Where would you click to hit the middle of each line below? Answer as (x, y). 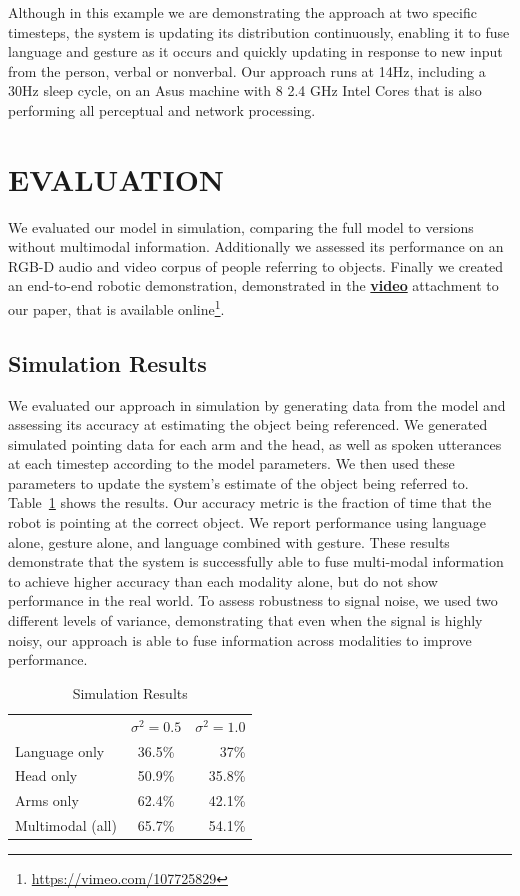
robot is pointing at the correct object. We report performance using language (247, 522)
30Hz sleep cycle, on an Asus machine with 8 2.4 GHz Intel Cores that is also (245, 90)
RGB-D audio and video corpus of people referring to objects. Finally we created (256, 265)
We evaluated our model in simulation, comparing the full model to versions (241, 226)
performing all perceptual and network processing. (162, 109)
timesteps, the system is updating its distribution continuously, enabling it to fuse (259, 31)
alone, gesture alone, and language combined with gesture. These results (229, 541)
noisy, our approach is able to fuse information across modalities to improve (240, 639)
